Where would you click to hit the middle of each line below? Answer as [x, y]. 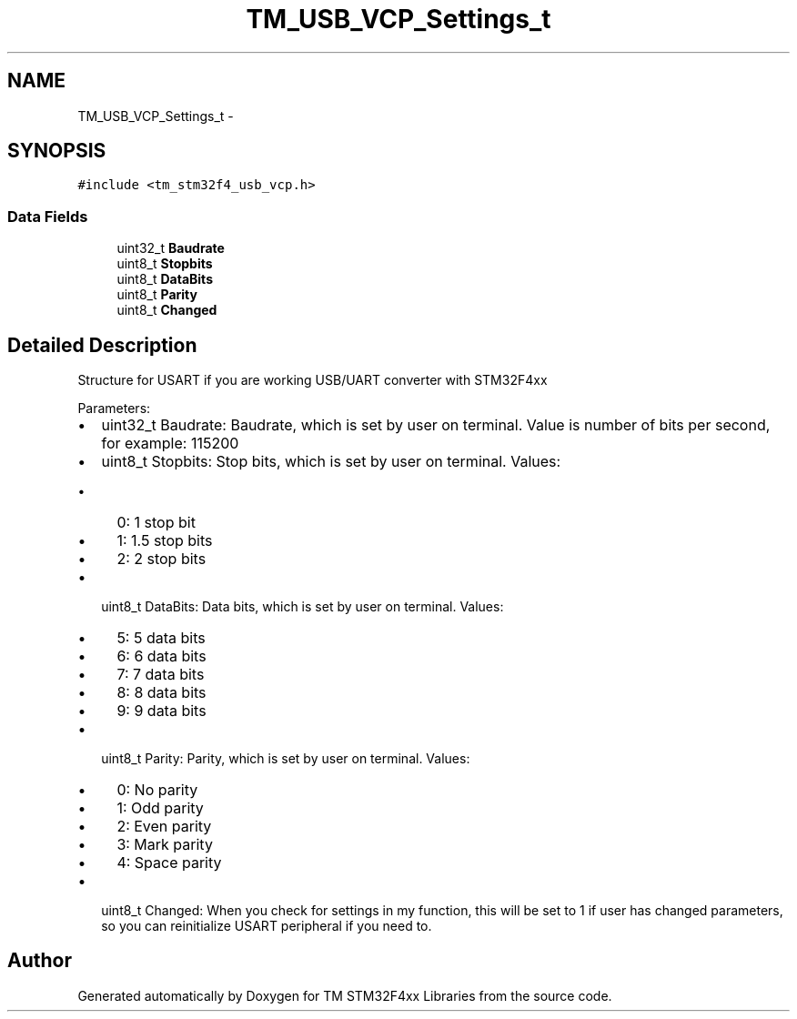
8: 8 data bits [161, 693]
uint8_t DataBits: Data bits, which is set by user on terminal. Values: [303, 607]
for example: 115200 [170, 444]
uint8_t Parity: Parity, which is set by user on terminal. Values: [286, 759]
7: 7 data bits [161, 675]
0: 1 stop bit [156, 523]
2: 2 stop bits [161, 559]
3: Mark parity [165, 845]
